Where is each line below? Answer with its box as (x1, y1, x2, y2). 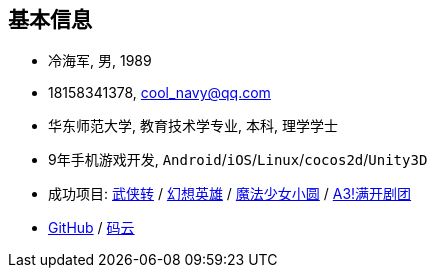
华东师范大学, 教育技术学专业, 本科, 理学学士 (48, 117, 338, 135)
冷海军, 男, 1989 (48, 52, 152, 70)
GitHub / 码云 (48, 219, 135, 237)
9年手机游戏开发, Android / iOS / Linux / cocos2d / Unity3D (48, 151, 428, 169)
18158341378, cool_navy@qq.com (48, 84, 271, 102)
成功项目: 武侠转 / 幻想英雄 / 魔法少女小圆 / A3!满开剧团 (48, 185, 412, 203)
